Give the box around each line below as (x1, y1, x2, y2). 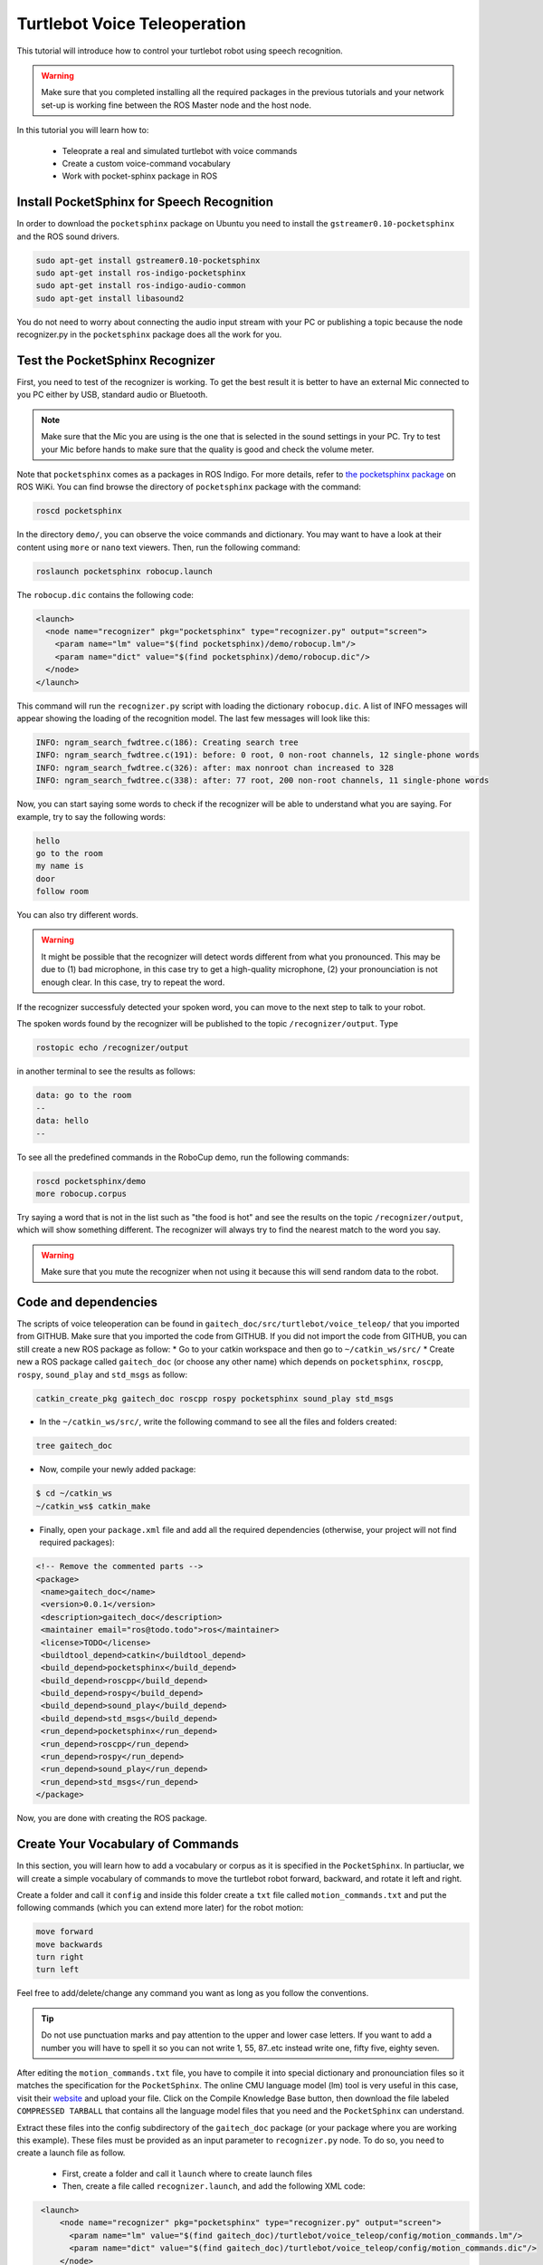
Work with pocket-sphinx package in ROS (62, 170, 218, 181)
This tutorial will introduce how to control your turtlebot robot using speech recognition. (16, 45, 343, 56)
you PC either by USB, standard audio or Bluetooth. (16, 390, 208, 400)
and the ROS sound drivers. (16, 231, 119, 242)
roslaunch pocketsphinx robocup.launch (35, 566, 213, 576)
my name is (35, 861, 84, 872)
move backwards (35, 1939, 103, 1950)
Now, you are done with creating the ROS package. (16, 1813, 207, 1824)
